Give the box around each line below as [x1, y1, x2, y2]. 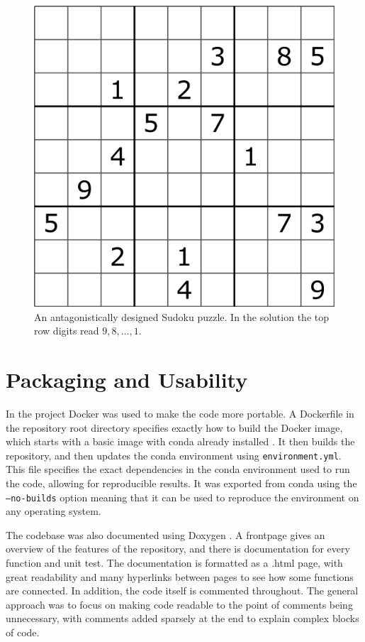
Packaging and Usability [6, 364, 248, 393]
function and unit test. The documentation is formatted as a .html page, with [6, 555, 343, 570]
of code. [6, 624, 40, 639]
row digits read [34, 323, 99, 338]
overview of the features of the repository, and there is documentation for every [6, 541, 350, 556]
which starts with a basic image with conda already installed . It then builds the [6, 434, 355, 449]
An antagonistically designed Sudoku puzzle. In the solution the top [34, 309, 329, 324]
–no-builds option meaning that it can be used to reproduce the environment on [6, 489, 359, 504]
